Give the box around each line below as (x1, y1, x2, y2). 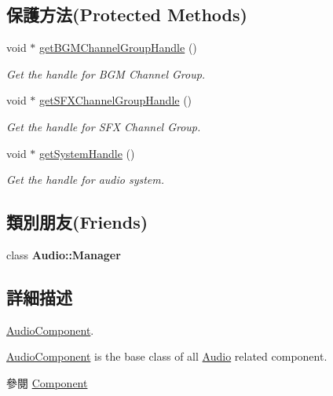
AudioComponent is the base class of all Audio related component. (6, 348, 328, 365)
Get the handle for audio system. (6, 171, 165, 188)
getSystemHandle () (39, 145, 135, 161)
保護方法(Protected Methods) (6, 2, 247, 27)
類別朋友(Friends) (6, 210, 148, 234)
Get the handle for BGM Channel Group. (6, 65, 206, 82)
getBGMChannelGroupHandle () (39, 39, 197, 56)
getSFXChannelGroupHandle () (39, 92, 192, 108)
